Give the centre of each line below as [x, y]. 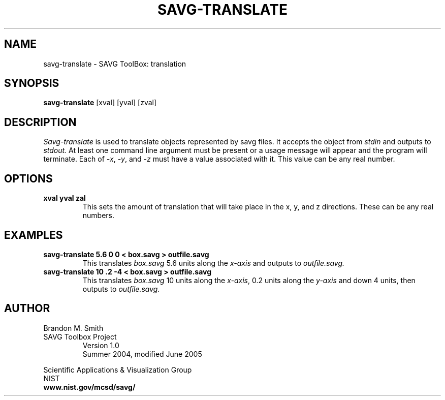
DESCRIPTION [40, 122]
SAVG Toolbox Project [80, 336]
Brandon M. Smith [73, 328]
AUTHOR [27, 309]
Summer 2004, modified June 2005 [142, 354]
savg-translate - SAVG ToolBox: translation [115, 64]
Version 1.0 [101, 345]
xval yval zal [65, 198]
